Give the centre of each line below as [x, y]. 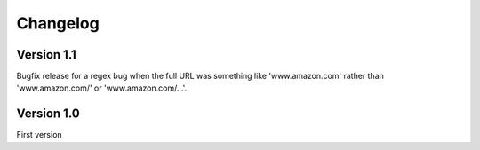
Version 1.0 [48, 114]
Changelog [58, 23]
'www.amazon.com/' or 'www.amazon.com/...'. [102, 88]
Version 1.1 [47, 55]
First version [39, 135]
